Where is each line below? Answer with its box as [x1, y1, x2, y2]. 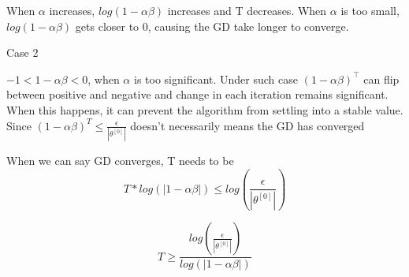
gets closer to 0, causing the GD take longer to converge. [75, 17, 349, 34]
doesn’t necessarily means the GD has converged [130, 117, 365, 133]
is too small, [340, 2, 400, 18]
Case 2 [6, 44, 39, 61]
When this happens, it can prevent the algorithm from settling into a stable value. [6, 101, 403, 118]
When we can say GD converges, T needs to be [6, 152, 234, 168]
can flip [363, 70, 400, 87]
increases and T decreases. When [167, 2, 327, 18]
